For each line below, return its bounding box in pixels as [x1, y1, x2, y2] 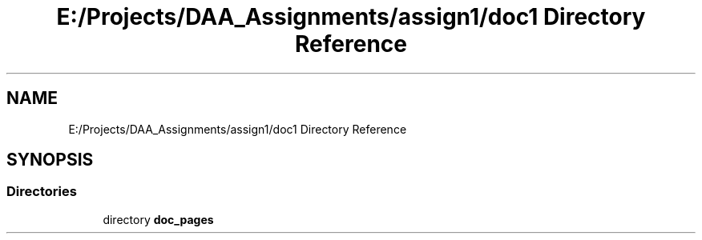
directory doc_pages [103, 212, 214, 226]
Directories [6, 183, 77, 200]
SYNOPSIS [6, 150, 94, 170]
